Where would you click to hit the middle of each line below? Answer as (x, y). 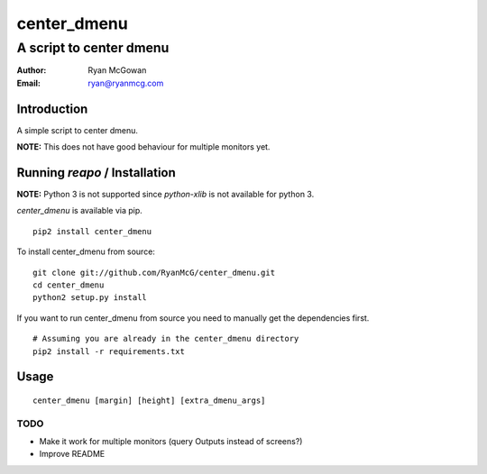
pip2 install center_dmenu (92, 231)
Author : (32, 70)
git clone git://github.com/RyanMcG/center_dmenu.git (154, 272)
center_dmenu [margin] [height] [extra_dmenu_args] (149, 400)
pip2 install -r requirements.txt (109, 351)
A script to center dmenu (93, 48)
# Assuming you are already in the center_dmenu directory (166, 339)
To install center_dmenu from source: (86, 251)
